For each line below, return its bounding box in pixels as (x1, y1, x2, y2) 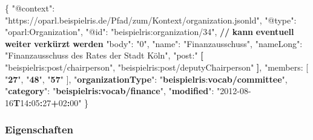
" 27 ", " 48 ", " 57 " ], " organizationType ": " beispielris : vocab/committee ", (5, 72, 288, 85)
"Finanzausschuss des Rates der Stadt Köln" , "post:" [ (5, 49, 203, 62)
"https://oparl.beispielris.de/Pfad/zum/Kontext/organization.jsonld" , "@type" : (5, 13, 297, 26)
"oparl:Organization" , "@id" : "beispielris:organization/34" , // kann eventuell (5, 25, 294, 38)
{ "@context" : (5, 2, 55, 14)
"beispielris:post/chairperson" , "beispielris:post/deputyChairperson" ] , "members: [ (5, 60, 309, 73)
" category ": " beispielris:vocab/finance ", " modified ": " (5, 84, 220, 97)
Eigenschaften (5, 122, 74, 137)
